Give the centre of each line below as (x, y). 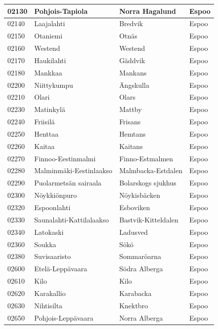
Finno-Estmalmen (146, 158)
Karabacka (135, 293)
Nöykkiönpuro (56, 195)
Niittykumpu (54, 85)
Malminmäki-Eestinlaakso (73, 170)
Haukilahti (50, 60)
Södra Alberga (141, 269)
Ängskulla (134, 85)
